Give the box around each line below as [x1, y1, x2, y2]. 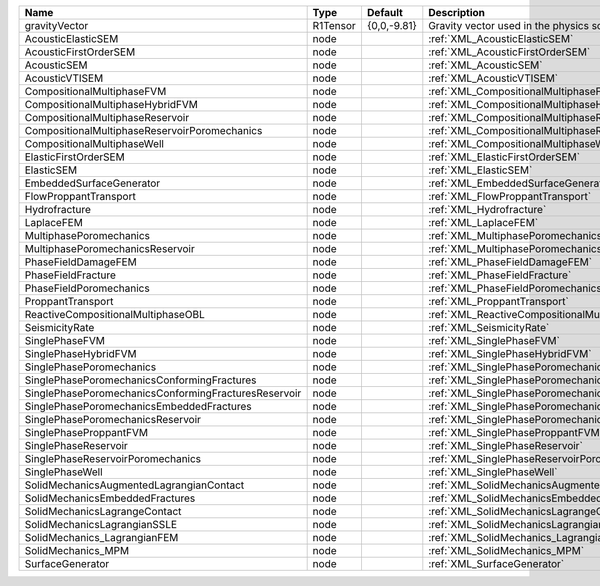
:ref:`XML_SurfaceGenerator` [428, 557, 565, 570]
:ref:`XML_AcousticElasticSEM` [428, 32, 574, 45]
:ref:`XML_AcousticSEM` [428, 58, 543, 72]
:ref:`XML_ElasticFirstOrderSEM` [428, 150, 580, 164]
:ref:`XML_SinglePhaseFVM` [428, 334, 560, 347]
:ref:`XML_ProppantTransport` [428, 295, 569, 308]
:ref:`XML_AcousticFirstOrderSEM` [428, 45, 591, 59]
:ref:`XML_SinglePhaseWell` [428, 465, 558, 479]
